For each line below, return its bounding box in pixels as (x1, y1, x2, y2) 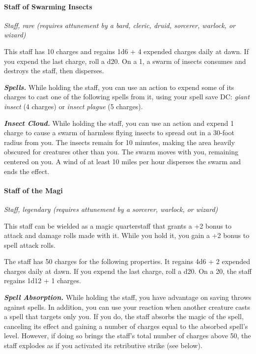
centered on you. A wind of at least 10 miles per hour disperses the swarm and (4, 156, 241, 166)
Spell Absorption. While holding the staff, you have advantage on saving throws (4, 292, 252, 302)
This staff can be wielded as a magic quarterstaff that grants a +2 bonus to (4, 220, 231, 231)
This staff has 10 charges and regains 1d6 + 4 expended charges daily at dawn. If (4, 46, 249, 56)
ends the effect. (4, 166, 50, 176)
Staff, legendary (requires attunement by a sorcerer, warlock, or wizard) (4, 204, 218, 214)
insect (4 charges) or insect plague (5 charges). (4, 101, 143, 111)
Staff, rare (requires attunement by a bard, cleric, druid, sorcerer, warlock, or (4, 20, 235, 30)
